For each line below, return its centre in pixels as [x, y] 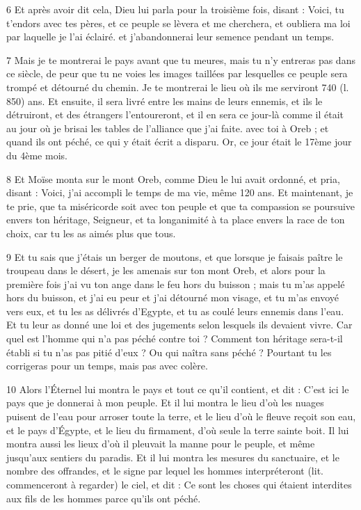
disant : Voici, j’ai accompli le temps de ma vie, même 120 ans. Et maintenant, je [180, 192]
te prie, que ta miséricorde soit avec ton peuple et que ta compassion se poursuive [181, 206]
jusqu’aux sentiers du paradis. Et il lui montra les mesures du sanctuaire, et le [173, 457]
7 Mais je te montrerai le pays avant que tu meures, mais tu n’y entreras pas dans [181, 59]
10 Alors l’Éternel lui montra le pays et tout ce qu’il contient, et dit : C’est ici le [178, 389]
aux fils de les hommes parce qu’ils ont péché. [104, 498]
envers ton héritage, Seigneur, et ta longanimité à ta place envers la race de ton [176, 220]
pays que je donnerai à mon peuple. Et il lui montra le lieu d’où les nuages [165, 403]
